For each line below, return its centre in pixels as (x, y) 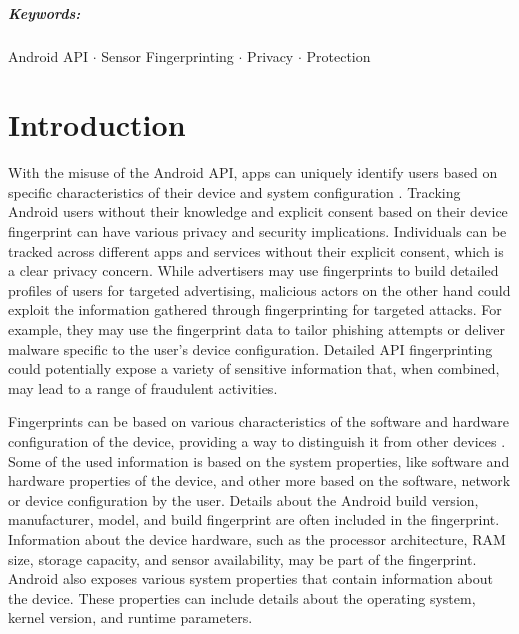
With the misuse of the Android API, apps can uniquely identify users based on (253, 172)
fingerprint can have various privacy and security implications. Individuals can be (257, 231)
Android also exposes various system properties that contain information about (250, 578)
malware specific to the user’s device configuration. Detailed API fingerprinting (250, 348)
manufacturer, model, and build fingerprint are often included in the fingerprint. (254, 519)
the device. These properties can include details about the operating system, (242, 597)
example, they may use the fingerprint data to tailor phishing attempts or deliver (257, 329)
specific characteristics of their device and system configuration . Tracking (234, 191)
